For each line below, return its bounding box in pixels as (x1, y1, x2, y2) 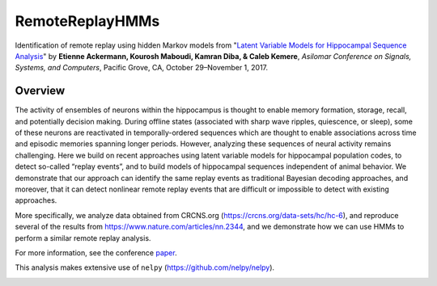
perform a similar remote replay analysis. (15, 233, 151, 242)
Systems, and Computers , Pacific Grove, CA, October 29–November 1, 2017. (15, 63, 269, 73)
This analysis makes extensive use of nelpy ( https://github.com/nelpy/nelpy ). (15, 263, 275, 272)
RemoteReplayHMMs (15, 12, 160, 30)
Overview (15, 84, 66, 98)
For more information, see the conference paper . (15, 247, 177, 258)
